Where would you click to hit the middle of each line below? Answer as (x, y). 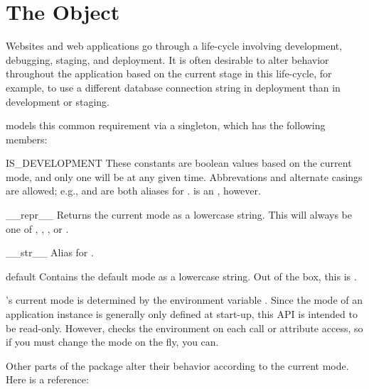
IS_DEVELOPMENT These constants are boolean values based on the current (179, 163)
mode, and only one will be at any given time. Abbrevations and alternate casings (184, 176)
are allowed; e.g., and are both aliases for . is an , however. (133, 191)
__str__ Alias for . (50, 252)
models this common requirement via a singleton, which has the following (166, 125)
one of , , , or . (37, 228)
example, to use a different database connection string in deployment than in (173, 87)
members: (27, 139)
